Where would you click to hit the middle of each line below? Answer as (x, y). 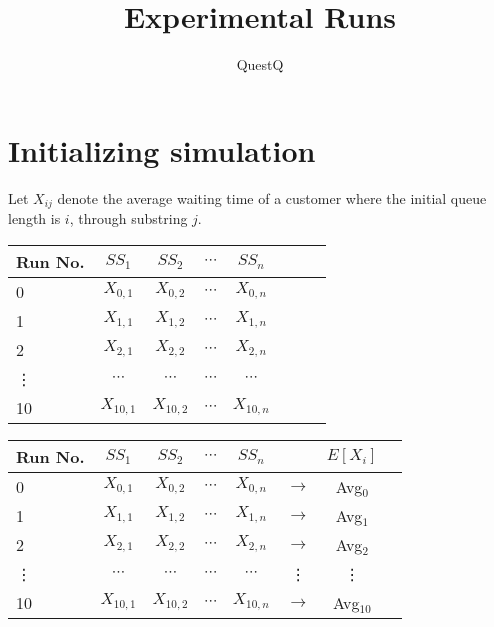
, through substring (128, 218)
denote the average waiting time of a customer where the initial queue (272, 197)
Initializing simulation (162, 149)
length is (34, 218)
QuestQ (260, 64)
